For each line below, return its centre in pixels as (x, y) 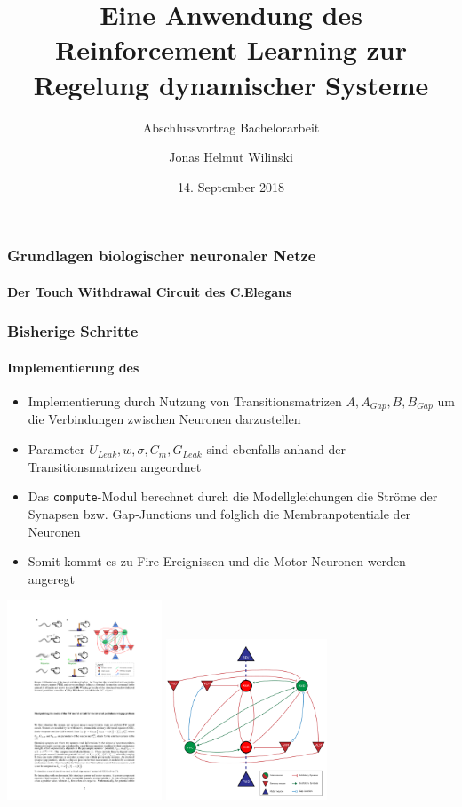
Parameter (56, 449)
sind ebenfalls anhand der (276, 449)
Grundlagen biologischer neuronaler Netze (162, 256)
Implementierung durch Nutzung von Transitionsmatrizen (185, 401)
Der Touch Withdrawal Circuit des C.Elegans (150, 291)
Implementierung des (73, 367)
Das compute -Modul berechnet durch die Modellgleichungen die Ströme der (233, 496)
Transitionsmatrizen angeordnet (115, 466)
